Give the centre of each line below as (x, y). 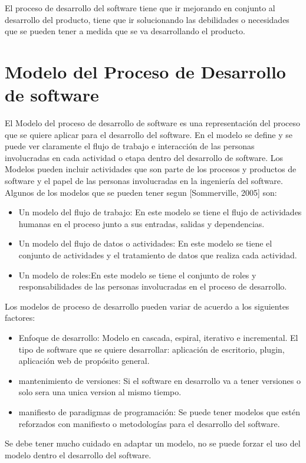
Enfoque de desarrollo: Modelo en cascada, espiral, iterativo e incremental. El (158, 337)
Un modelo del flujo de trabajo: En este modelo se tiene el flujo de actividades (160, 212)
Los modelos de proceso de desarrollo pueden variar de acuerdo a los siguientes (147, 306)
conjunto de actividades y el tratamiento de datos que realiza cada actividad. (158, 255)
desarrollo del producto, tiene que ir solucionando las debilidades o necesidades (147, 19)
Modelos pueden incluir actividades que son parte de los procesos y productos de (151, 169)
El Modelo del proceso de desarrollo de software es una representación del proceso (153, 123)
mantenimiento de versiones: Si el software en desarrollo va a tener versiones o (159, 380)
